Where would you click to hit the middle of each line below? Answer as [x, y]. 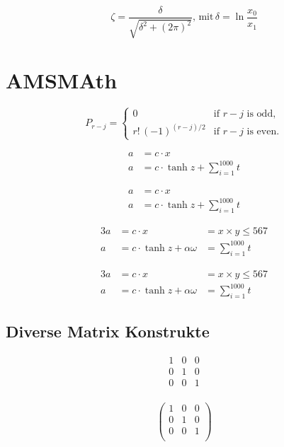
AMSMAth [62, 80]
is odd [260, 114]
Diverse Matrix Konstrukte [108, 331]
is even [262, 132]
